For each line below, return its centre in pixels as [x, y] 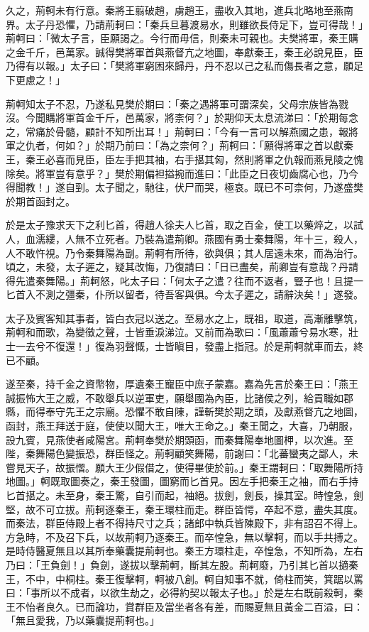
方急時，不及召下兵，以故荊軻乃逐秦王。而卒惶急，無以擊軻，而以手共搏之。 [184, 536]
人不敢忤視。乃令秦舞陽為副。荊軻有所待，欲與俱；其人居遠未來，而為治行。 [184, 252]
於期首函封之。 [40, 201]
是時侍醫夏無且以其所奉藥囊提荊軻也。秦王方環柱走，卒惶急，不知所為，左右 [184, 551]
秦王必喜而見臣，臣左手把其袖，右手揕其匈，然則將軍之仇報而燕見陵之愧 [194, 159]
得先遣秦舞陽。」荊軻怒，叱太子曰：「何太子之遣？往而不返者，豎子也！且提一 [184, 280]
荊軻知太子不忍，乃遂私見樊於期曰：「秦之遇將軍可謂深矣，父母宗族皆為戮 [177, 103]
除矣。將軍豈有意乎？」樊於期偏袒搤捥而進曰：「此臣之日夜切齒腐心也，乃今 [182, 173]
